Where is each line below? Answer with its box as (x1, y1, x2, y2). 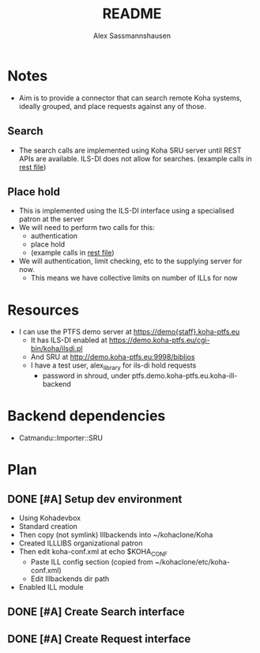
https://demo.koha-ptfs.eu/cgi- (108, 335, 210, 345)
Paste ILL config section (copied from (30, 557, 153, 566)
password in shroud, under (42, 371, 130, 380)
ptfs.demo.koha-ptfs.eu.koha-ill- (131, 371, 238, 380)
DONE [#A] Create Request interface (7, 632, 191, 645)
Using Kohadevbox (18, 513, 81, 523)
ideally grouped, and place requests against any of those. (18, 101, 207, 111)
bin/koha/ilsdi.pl (30, 344, 83, 353)
